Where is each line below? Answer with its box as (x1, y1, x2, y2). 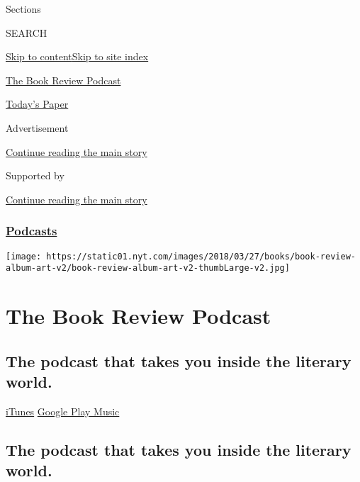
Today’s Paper (6, 96, 69, 111)
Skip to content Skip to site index (6, 49, 149, 64)
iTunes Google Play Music (6, 403, 120, 418)
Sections (6, 1, 41, 16)
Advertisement (6, 120, 69, 135)
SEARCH (6, 25, 47, 40)
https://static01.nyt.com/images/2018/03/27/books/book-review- (46, 251, 356, 262)
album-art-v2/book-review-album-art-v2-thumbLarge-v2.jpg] (6, 263, 290, 274)
